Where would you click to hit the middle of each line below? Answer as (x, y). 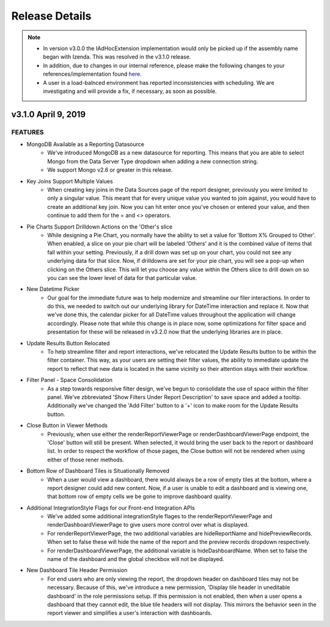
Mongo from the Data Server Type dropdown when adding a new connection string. (153, 161)
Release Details (51, 16)
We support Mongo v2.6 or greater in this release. (110, 170)
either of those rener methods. (86, 460)
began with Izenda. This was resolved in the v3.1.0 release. (117, 57)
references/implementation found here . (92, 74)
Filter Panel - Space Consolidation (70, 380)
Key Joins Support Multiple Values (70, 181)
